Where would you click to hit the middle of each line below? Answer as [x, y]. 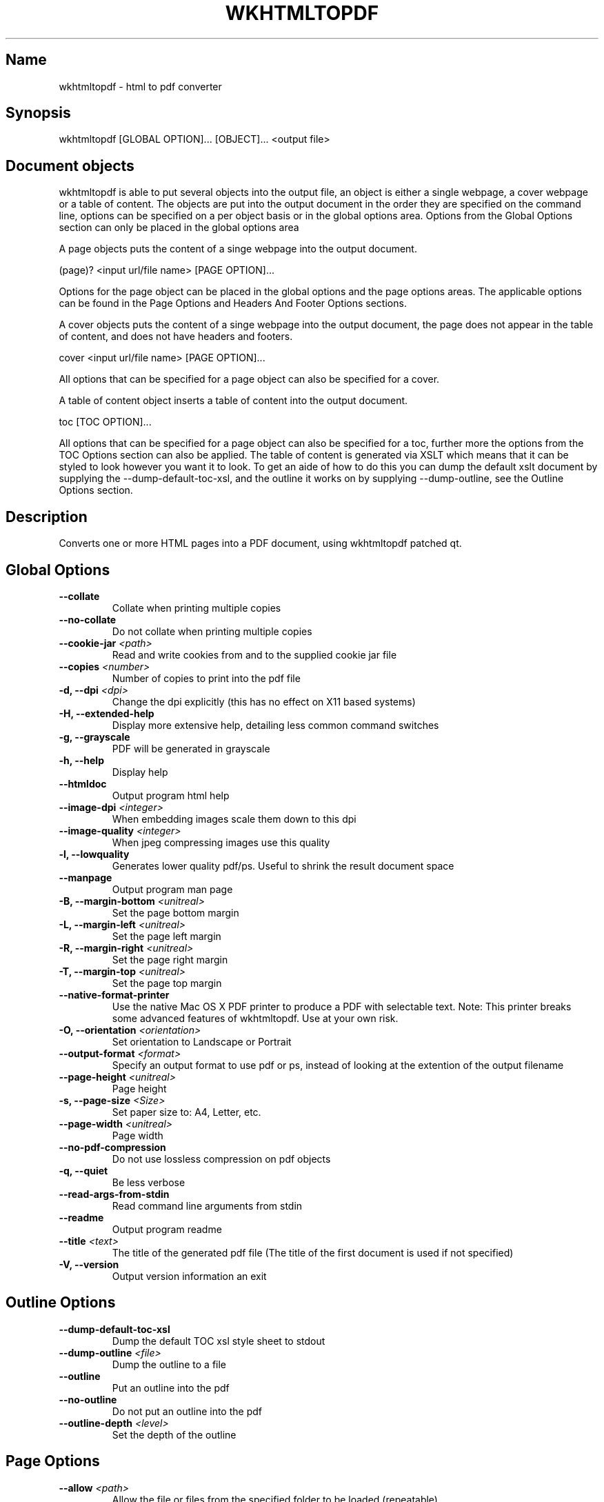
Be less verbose [149, 1182]
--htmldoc [83, 783]
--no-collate [88, 619]
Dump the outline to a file [169, 1364]
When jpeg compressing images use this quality [221, 842]
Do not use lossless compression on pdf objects [221, 1159]
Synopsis [38, 113]
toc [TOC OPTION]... [105, 422]
